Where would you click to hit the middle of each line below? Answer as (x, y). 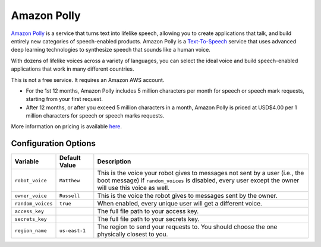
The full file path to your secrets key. (148, 219)
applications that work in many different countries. (73, 69)
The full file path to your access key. (148, 211)
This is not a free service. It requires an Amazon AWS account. (88, 80)
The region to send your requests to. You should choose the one (187, 227)
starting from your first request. (64, 99)
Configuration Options (53, 143)
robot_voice (31, 180)
